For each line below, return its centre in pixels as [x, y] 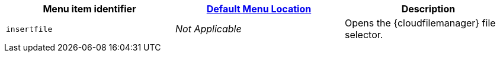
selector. [364, 35]
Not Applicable [208, 29]
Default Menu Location [259, 9]
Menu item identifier [89, 9]
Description [428, 9]
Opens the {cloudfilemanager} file [420, 23]
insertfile [29, 29]
